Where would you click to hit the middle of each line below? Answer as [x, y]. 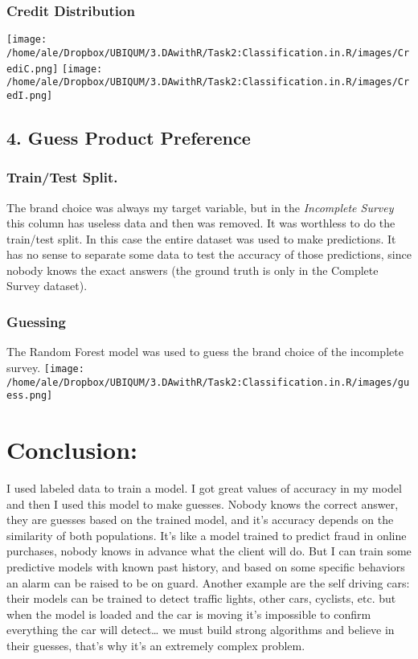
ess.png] [30, 396]
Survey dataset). [47, 286]
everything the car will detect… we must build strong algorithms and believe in [201, 630]
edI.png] [30, 95]
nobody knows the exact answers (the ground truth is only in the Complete [193, 270]
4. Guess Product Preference [129, 137]
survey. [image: [45, 367]
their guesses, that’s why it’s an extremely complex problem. [156, 645]
